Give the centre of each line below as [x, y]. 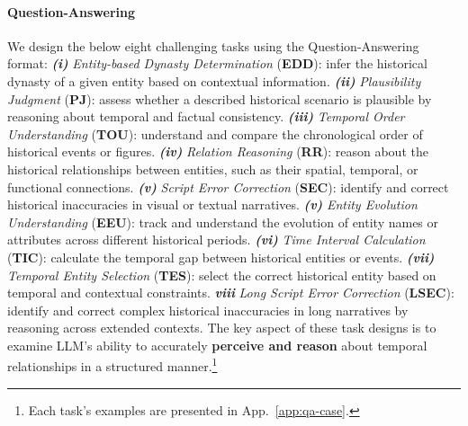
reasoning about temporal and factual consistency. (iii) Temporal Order [206, 116]
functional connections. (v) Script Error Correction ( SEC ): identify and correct [228, 186]
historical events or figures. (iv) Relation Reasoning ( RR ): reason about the [218, 151]
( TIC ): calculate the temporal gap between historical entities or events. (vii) [221, 257]
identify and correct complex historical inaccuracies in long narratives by [208, 310]
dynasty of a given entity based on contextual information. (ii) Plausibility [214, 80]
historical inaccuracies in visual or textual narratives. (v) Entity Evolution [212, 204]
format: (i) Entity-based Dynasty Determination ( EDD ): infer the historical [217, 63]
